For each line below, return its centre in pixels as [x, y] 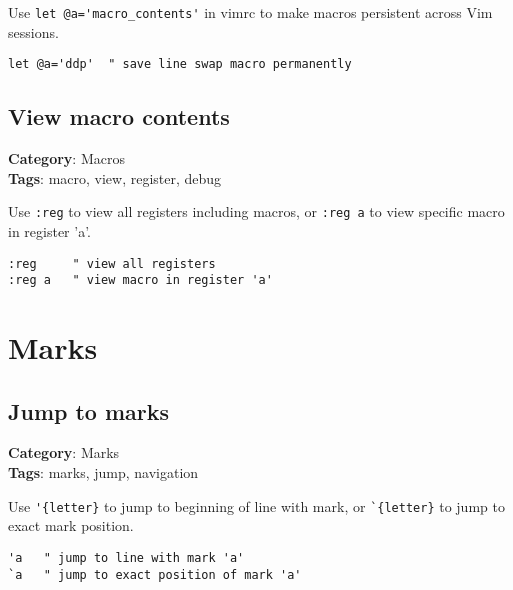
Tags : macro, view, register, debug [115, 177]
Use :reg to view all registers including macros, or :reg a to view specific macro [256, 211]
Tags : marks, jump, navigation [103, 472]
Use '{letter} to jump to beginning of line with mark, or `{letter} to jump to [256, 505]
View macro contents [119, 116]
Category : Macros [66, 158]
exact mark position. [71, 525]
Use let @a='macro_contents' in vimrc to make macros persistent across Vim [250, 12]
